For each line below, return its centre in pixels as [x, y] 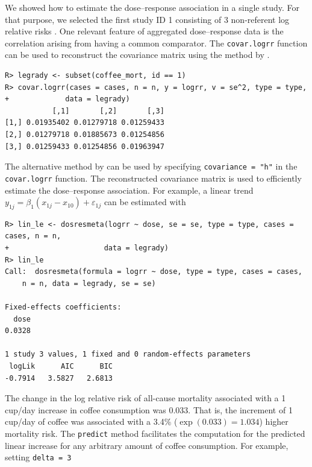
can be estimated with [145, 202]
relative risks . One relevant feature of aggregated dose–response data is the [144, 31]
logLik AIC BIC [61, 367]
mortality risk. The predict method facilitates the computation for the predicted [155, 433]
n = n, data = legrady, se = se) [89, 283]
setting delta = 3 [38, 457]
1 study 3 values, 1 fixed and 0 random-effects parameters [128, 354]
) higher [274, 421]
